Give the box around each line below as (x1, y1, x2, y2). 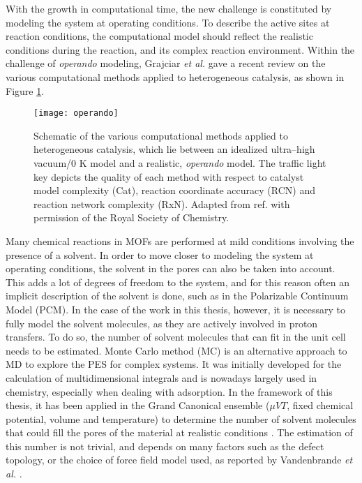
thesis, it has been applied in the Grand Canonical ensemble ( (6, 398, 270, 413)
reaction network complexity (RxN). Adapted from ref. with (33, 196, 290, 211)
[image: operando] (33, 108, 119, 119)
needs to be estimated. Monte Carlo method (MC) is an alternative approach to (6, 343, 347, 357)
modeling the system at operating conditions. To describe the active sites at (6, 15, 330, 29)
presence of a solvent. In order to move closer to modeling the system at (6, 247, 314, 262)
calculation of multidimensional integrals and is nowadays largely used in (6, 370, 317, 385)
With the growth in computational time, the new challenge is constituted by (6, 1, 332, 15)
